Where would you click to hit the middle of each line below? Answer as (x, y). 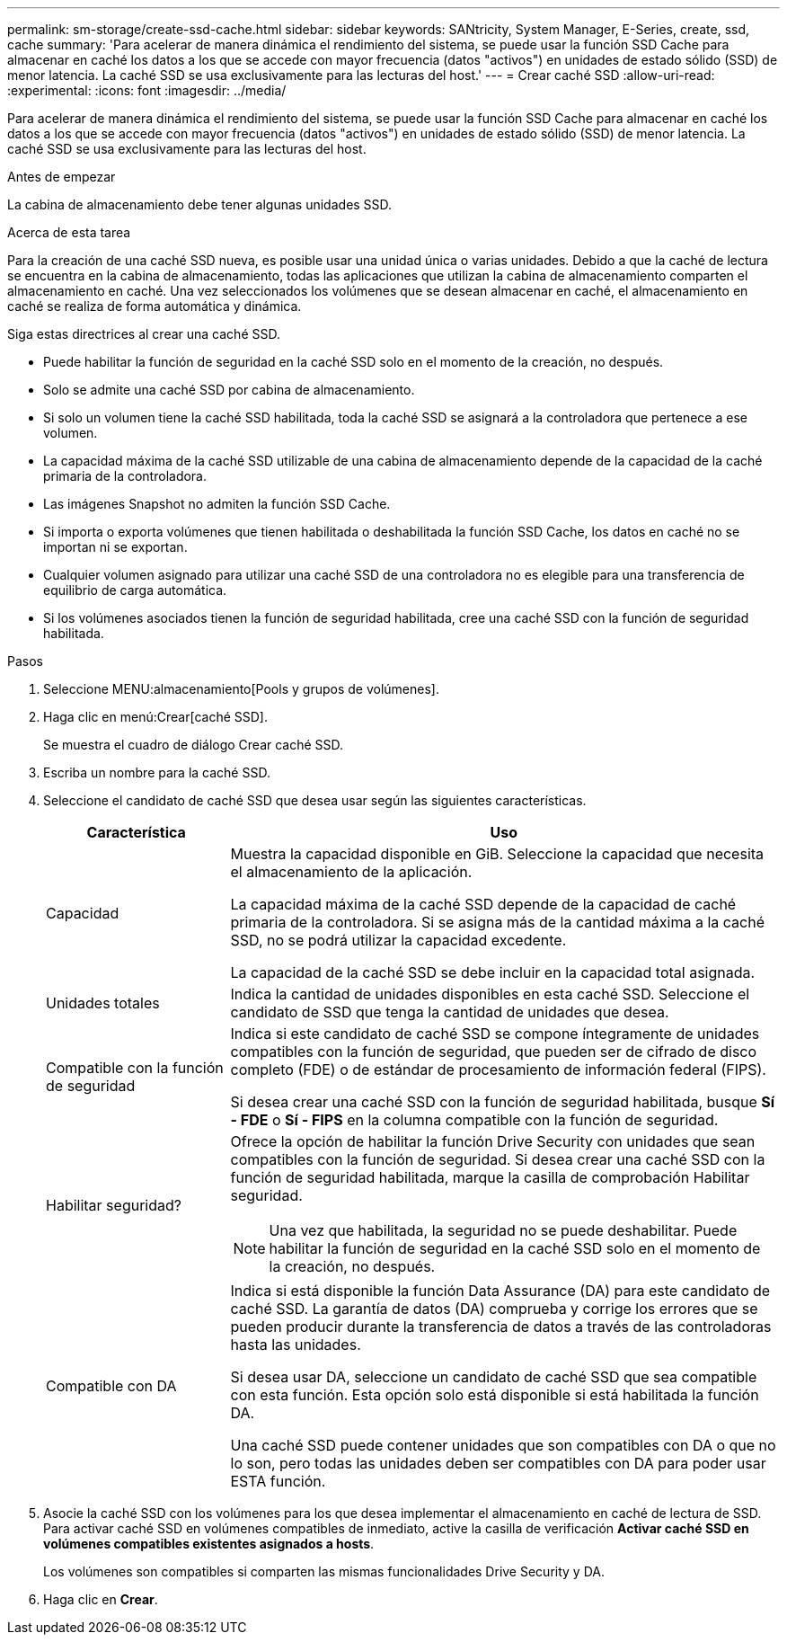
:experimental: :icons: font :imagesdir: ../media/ (147, 90)
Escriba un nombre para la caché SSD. (157, 772)
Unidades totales (103, 1003)
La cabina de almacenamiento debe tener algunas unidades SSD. (200, 204)
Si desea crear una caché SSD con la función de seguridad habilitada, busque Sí (503, 1102)
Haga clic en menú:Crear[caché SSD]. (155, 717)
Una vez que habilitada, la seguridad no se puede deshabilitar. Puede (503, 1230)
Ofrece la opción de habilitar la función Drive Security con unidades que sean (493, 1141)
